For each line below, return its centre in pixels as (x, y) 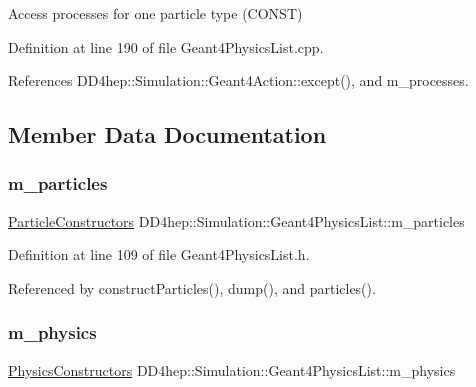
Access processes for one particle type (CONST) (155, 13)
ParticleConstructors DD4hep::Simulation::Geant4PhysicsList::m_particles (236, 220)
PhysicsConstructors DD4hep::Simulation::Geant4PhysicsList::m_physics (232, 369)
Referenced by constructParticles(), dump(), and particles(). (192, 287)
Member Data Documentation (167, 134)
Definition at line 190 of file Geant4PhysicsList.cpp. (166, 46)
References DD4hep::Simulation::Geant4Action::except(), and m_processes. (238, 80)
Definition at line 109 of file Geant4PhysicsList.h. (159, 254)
